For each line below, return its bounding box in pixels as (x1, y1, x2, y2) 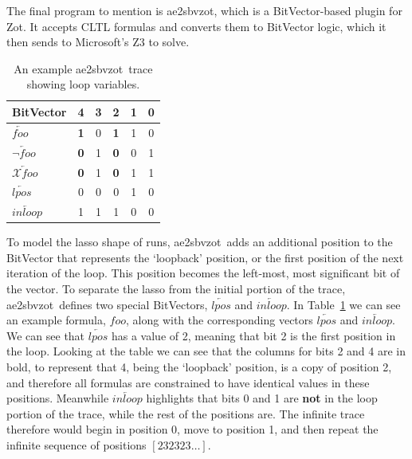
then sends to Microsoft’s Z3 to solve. (6, 33, 190, 50)
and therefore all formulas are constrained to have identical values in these (6, 374, 370, 390)
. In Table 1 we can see (286, 296, 401, 312)
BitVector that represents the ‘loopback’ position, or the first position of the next (6, 249, 404, 265)
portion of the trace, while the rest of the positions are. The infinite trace (6, 405, 365, 422)
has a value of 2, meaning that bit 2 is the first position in (111, 327, 396, 343)
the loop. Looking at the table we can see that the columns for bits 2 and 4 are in (6, 343, 406, 359)
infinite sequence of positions (6, 437, 147, 453)
